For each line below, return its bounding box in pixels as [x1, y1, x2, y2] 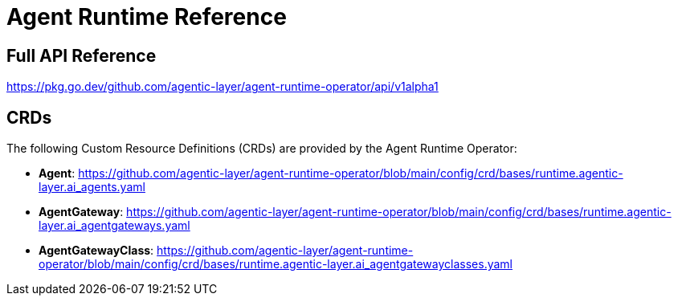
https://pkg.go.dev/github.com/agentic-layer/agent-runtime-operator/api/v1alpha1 [6, 80, 439, 94]
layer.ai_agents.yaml [39, 180, 145, 194]
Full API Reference [6, 45, 157, 66]
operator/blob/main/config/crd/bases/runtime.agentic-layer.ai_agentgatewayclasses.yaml [39, 257, 513, 271]
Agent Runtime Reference [6, 3, 287, 31]
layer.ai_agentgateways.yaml [39, 218, 190, 233]
